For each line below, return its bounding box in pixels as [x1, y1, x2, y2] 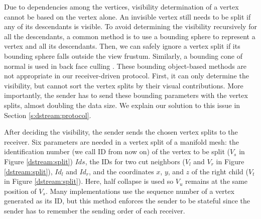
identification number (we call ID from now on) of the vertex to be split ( [4, 146, 230, 157]
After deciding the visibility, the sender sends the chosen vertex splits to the [4, 127, 238, 137]
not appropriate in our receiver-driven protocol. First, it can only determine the [4, 70, 249, 81]
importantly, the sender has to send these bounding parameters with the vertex [4, 90, 248, 100]
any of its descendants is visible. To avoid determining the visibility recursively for [4, 21, 257, 32]
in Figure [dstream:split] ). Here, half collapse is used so [4, 176, 174, 186]
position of [4, 185, 37, 196]
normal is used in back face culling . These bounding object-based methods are [4, 60, 247, 71]
